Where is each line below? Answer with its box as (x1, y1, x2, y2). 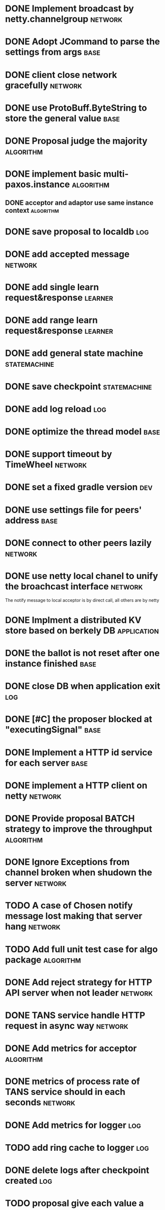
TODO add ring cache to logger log (5, 1142, 149, 1153)
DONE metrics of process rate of (5, 1076, 140, 1087)
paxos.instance (5, 179, 70, 190)
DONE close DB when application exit (5, 681, 161, 692)
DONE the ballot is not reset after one (5, 648, 160, 659)
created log (5, 1175, 53, 1186)
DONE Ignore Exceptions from (5, 857, 130, 868)
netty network (5, 790, 62, 801)
